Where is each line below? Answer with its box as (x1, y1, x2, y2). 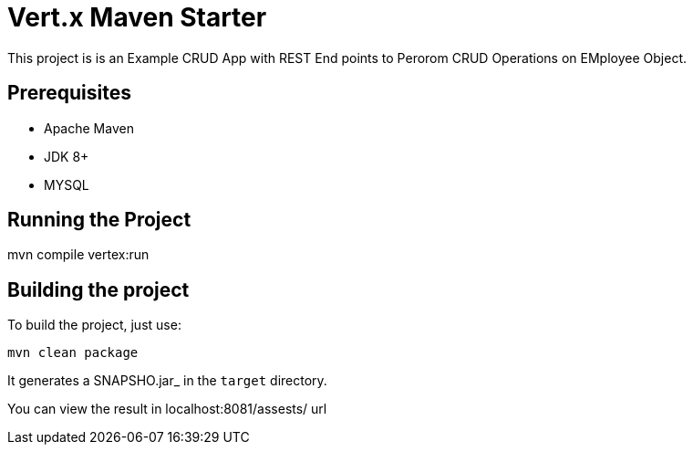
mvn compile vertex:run (7, 247, 150, 263)
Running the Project (7, 208, 191, 232)
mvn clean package (7, 345, 139, 361)
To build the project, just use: (7, 317, 181, 333)
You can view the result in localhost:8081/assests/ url (7, 401, 327, 417)
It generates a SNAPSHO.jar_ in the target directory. (7, 373, 327, 389)
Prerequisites (7, 81, 131, 105)
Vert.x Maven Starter (7, 2, 267, 33)
